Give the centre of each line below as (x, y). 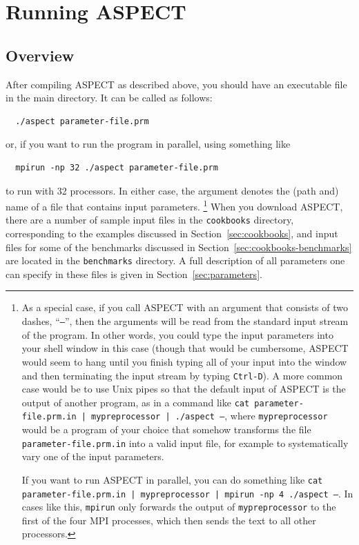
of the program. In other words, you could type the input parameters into (177, 334)
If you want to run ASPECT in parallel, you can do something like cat (172, 479)
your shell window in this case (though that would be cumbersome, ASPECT (185, 348)
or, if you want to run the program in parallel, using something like (148, 144)
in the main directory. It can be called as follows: (109, 98)
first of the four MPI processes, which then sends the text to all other (169, 520)
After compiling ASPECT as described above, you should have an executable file (176, 84)
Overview (40, 55)
